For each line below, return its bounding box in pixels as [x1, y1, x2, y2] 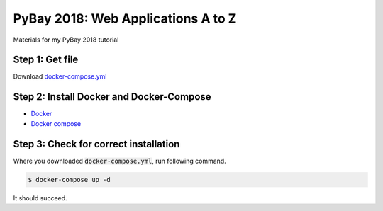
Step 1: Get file [13, 54, 79, 66]
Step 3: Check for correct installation [13, 138, 180, 150]
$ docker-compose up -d [28, 176, 111, 183]
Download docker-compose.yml [13, 72, 107, 81]
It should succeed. [13, 193, 67, 202]
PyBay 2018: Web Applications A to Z [13, 11, 237, 26]
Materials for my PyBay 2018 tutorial [13, 35, 119, 44]
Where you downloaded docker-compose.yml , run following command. [13, 156, 226, 165]
